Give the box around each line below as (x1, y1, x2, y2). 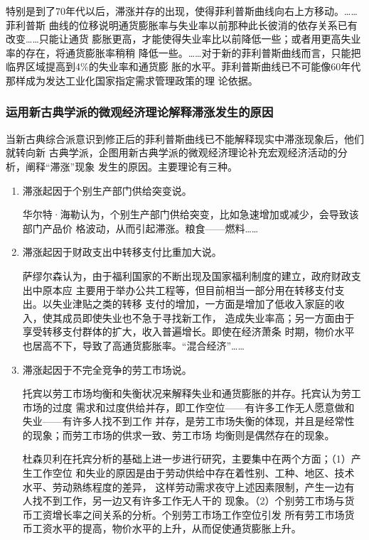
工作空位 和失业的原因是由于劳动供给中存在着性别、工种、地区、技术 (32, 465, 355, 480)
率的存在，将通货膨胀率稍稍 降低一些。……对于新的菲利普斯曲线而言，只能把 (6, 45, 361, 60)
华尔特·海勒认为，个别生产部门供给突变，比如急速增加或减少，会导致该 (22, 207, 359, 222)
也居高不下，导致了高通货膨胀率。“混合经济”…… (22, 337, 245, 352)
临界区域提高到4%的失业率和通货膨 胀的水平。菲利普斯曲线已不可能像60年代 (6, 59, 361, 74)
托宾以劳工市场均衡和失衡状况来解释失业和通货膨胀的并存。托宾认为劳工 (22, 386, 361, 401)
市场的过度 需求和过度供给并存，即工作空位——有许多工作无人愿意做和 (22, 399, 355, 414)
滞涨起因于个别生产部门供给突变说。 (22, 183, 192, 198)
